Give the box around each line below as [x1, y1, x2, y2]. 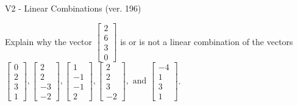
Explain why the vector [5, 35, 92, 48]
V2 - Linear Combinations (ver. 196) [5, 2, 141, 14]
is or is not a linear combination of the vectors [120, 35, 293, 48]
